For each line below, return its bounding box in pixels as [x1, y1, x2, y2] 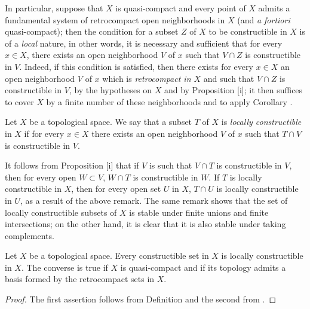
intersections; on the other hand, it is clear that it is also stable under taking [5, 218, 286, 230]
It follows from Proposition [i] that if [5, 159, 139, 172]
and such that [203, 72, 254, 84]
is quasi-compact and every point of [115, 2, 246, 14]
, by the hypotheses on [69, 84, 152, 96]
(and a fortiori [237, 13, 290, 26]
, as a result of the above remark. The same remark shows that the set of [20, 194, 288, 206]
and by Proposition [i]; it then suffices [164, 84, 303, 96]
